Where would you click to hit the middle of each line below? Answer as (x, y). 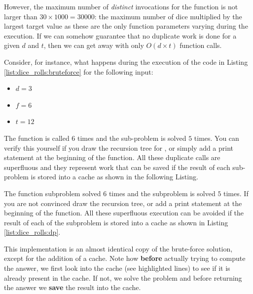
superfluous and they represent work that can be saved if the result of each (117, 167)
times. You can (217, 138)
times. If (236, 193)
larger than (21, 16)
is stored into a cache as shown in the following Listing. (114, 177)
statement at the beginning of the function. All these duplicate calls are (112, 157)
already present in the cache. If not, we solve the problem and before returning (123, 277)
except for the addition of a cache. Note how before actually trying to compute (125, 258)
